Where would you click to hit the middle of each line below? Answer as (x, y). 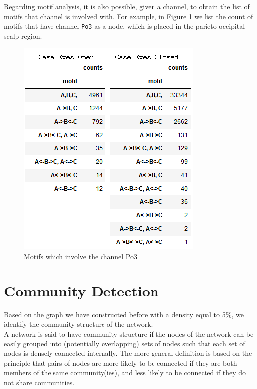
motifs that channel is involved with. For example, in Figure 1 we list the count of (128, 16)
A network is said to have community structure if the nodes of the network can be (129, 333)
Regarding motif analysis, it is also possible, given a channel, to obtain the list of (127, 6)
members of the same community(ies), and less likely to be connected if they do (125, 372)
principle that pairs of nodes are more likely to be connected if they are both (121, 363)
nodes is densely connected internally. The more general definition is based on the (128, 353)
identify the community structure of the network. (78, 324)
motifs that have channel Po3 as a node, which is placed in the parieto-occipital (125, 26)
